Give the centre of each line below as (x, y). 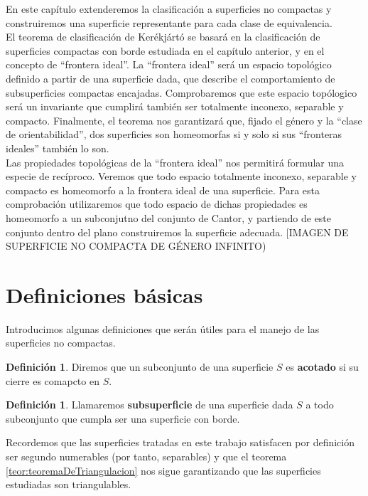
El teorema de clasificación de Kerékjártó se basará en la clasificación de (163, 37)
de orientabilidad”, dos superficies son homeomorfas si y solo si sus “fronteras (174, 134)
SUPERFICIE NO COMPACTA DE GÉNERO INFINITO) (136, 246)
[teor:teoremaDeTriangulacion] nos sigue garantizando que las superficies (163, 470)
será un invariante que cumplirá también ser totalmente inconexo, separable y (175, 106)
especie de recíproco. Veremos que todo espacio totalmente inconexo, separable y (181, 176)
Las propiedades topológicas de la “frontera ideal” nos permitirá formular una (175, 162)
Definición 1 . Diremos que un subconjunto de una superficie (140, 366)
